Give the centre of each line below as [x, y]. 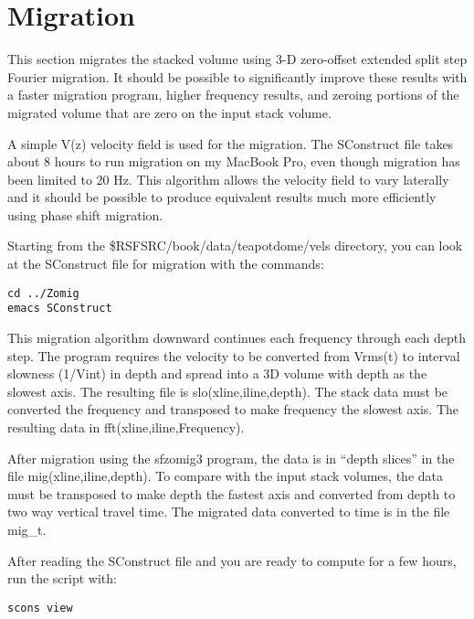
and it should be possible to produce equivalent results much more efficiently [222, 197]
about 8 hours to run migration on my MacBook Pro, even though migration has [234, 161]
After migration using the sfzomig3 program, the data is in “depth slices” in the [231, 458]
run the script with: [62, 578]
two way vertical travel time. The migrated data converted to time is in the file [229, 512]
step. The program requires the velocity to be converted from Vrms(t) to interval [234, 355]
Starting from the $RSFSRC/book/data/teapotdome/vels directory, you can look [235, 245]
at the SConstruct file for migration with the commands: [166, 264]
